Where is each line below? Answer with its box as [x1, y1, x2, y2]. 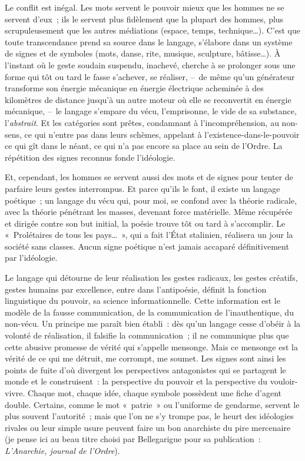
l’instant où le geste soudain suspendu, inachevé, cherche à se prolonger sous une [5, 58, 296, 71]
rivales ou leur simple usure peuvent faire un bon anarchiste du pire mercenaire [5, 421, 291, 433]
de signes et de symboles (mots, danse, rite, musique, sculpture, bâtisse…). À [5, 47, 281, 59]
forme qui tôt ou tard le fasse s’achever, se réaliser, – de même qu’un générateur [5, 70, 295, 82]
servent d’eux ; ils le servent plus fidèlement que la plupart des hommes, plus [5, 12, 284, 25]
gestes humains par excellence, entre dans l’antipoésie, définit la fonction [5, 283, 267, 295]
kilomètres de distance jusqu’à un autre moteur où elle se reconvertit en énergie [5, 93, 291, 105]
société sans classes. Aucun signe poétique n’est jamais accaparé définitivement [5, 240, 289, 252]
